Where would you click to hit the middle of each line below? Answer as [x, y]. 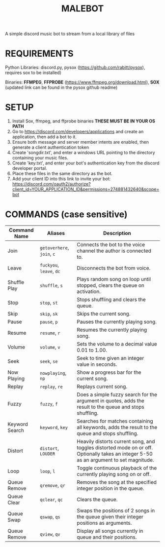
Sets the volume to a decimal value [117, 344]
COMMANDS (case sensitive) [66, 215]
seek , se [49, 361]
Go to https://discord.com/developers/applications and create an [78, 132]
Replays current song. [102, 387]
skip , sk [49, 314]
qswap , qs [50, 517]
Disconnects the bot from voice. [114, 268]
